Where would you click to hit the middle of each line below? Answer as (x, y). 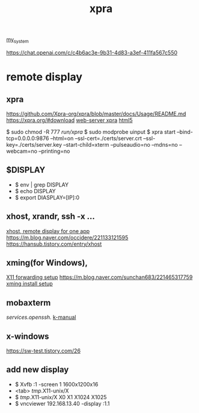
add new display (38, 370)
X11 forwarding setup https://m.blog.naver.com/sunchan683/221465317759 (99, 277)
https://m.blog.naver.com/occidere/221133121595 (67, 237)
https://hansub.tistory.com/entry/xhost (54, 244)
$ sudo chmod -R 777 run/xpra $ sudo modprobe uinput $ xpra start (91, 132)
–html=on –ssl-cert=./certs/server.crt (96, 138)
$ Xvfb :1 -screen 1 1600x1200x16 (57, 384)
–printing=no (54, 151)
